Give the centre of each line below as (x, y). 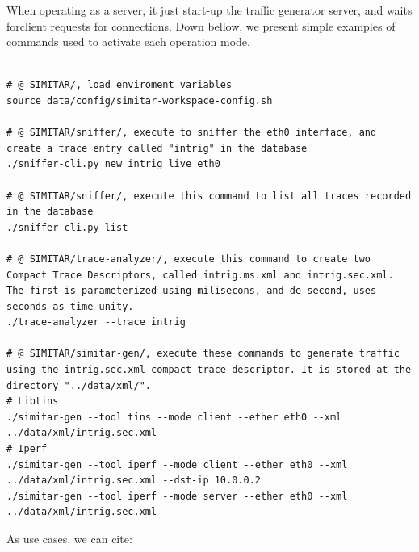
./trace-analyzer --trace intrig (96, 322)
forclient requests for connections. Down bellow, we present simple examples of (201, 25)
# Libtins (33, 401)
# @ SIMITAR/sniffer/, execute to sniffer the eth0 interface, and (192, 133)
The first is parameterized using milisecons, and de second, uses (192, 291)
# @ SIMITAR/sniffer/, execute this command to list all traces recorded (209, 196)
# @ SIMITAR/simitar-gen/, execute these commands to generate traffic (203, 354)
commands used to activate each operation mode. (128, 42)
